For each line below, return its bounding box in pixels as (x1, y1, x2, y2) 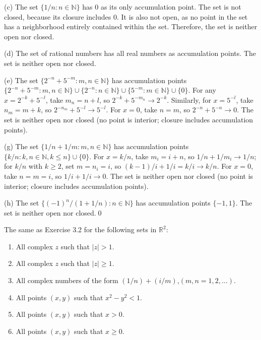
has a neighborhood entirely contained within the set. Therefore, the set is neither (4, 21, 257, 32)
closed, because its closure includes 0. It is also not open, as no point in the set (4, 11, 248, 22)
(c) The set (4, 2, 38, 12)
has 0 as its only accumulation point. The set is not (82, 2, 241, 12)
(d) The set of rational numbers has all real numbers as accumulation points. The (4, 48, 256, 58)
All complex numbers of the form (16, 275, 118, 286)
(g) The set (4, 141, 39, 152)
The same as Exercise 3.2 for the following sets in (4, 224, 157, 235)
